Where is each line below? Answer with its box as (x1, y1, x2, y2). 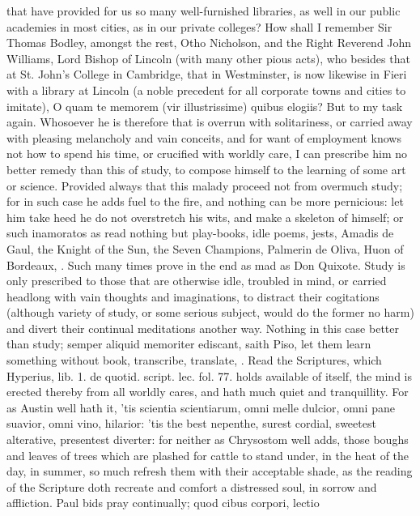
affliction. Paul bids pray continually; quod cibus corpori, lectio (6, 494, 320, 511)
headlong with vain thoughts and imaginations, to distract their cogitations (6, 288, 380, 305)
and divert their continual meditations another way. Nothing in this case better (6, 319, 399, 336)
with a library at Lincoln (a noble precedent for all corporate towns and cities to (6, 81, 406, 98)
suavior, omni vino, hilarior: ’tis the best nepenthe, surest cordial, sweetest (6, 415, 376, 432)
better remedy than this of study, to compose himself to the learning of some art (6, 160, 406, 177)
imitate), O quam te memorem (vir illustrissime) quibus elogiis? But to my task (6, 97, 403, 114)
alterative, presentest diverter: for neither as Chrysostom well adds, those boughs (6, 431, 409, 448)
